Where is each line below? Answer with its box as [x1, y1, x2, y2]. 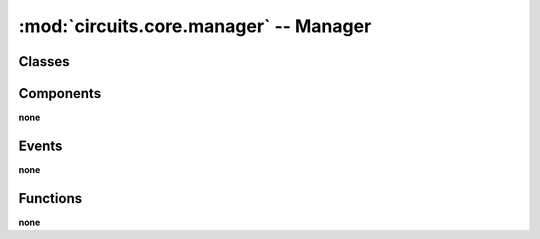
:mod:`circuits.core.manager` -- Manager [18, 15, 372, 37]
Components [18, 85, 102, 102]
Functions [18, 190, 83, 207]
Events [18, 137, 63, 154]
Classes [18, 53, 70, 70]
